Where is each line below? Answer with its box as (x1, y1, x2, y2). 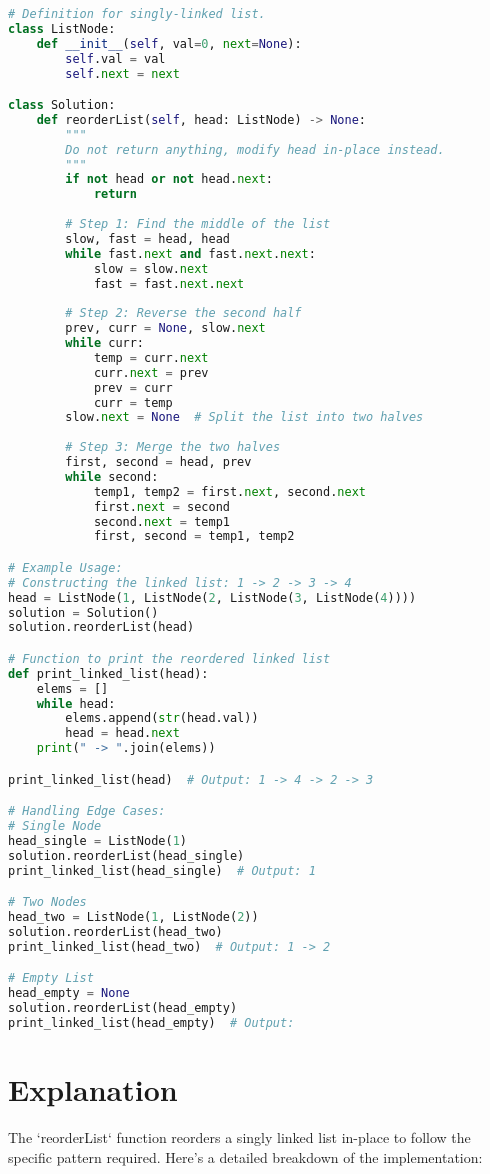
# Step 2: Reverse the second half (65, 306, 302, 321)
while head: (36, 696, 116, 711)
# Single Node (8, 819, 102, 834)
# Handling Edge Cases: (8, 804, 166, 819)
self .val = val (65, 51, 166, 66)
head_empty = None (8, 986, 130, 1001)
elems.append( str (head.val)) (65, 711, 259, 726)
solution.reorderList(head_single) (8, 848, 245, 863)
